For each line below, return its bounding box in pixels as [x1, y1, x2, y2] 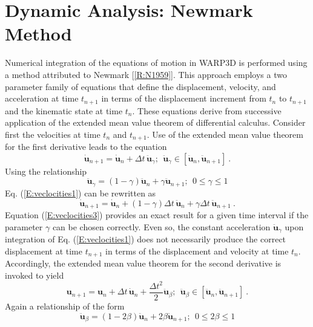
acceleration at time [5, 92, 79, 105]
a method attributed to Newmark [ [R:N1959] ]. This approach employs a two [5, 68, 287, 80]
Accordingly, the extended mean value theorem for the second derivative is [5, 257, 282, 270]
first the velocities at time [5, 128, 100, 140]
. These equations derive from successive [132, 104, 282, 117]
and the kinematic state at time [5, 104, 123, 117]
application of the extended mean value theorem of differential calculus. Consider [5, 116, 306, 129]
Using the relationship [5, 164, 87, 177]
